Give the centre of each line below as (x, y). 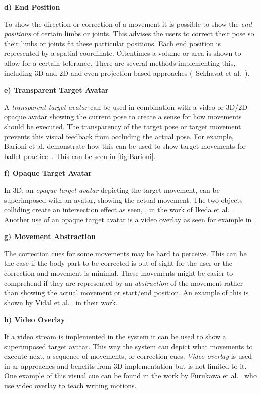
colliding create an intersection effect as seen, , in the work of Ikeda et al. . (120, 210)
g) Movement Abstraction (50, 236)
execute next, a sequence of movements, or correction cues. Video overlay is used (128, 356)
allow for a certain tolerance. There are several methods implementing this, (120, 63)
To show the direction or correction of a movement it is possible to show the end (128, 23)
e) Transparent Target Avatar (56, 90)
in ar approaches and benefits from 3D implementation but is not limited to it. (125, 366)
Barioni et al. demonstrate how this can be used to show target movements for (125, 146)
